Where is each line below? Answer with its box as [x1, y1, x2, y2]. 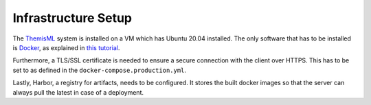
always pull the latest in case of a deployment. [12, 88, 144, 96]
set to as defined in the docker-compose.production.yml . [12, 66, 187, 74]
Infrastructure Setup [12, 10, 133, 25]
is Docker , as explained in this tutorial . [12, 43, 120, 51]
